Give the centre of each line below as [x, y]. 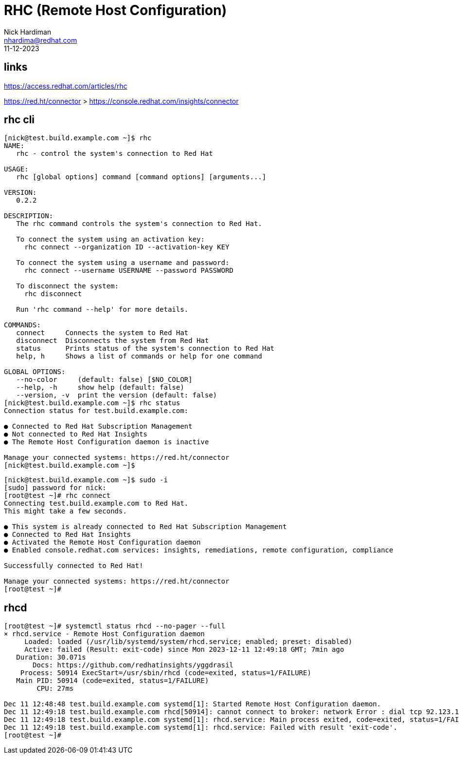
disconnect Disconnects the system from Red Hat [113, 341]
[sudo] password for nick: [55, 488]
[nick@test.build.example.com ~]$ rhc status [92, 403]
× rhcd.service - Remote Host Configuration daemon [105, 634]
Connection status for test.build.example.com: [96, 411]
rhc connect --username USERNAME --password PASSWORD [129, 271]
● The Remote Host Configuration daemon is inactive [106, 442]
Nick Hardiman [28, 32]
